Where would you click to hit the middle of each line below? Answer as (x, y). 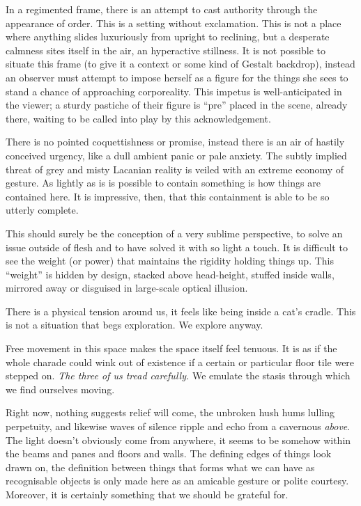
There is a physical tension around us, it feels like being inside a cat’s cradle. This (181, 311)
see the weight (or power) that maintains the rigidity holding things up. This (170, 261)
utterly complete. (42, 210)
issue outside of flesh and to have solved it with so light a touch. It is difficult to (177, 247)
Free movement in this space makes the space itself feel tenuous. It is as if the (171, 348)
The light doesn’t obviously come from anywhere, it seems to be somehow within (178, 440)
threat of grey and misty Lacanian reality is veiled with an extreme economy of (175, 169)
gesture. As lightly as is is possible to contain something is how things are (163, 183)
